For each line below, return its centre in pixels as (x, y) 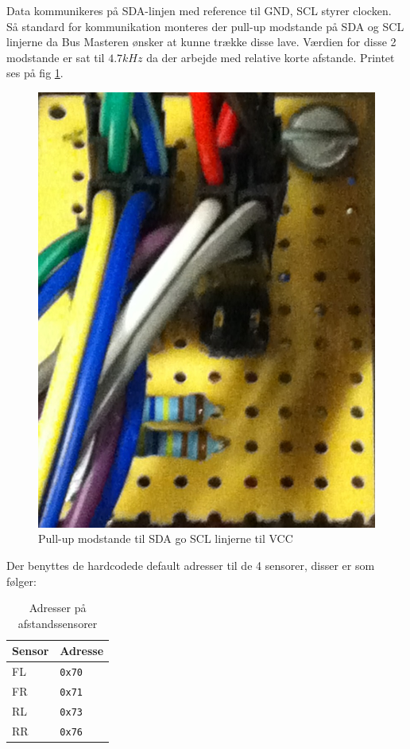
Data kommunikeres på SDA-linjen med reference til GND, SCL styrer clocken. (199, 10)
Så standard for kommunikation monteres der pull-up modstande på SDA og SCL (205, 26)
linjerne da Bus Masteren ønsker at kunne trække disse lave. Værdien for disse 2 (201, 42)
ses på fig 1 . (35, 73)
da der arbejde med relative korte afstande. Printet (271, 57)
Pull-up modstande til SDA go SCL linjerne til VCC (166, 538)
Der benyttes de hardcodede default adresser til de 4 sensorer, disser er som (191, 565)
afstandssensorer (58, 623)
